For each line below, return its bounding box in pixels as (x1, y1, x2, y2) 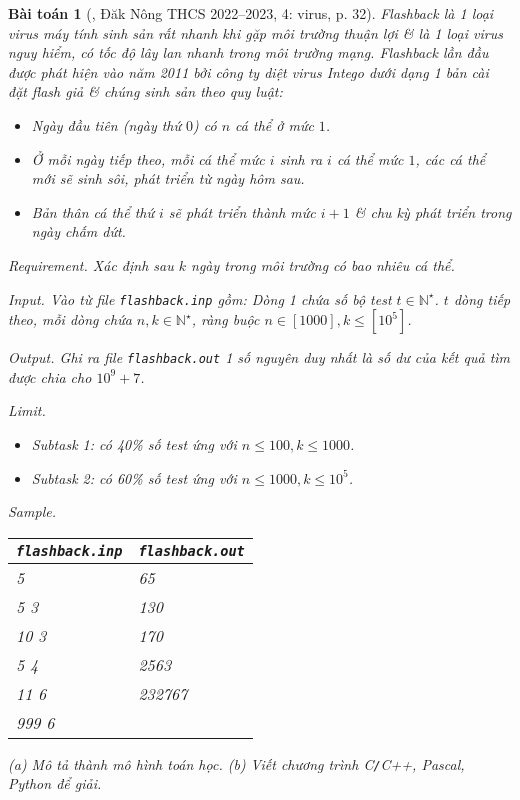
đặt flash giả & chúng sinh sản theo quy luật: (8, 81, 283, 102)
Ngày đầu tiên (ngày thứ (31, 114, 182, 135)
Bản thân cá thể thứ (31, 201, 154, 222)
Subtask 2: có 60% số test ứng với (31, 467, 237, 488)
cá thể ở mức (235, 114, 314, 135)
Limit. (8, 400, 46, 421)
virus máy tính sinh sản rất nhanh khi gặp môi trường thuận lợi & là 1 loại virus (8, 22, 503, 43)
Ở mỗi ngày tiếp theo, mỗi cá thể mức (31, 148, 265, 169)
